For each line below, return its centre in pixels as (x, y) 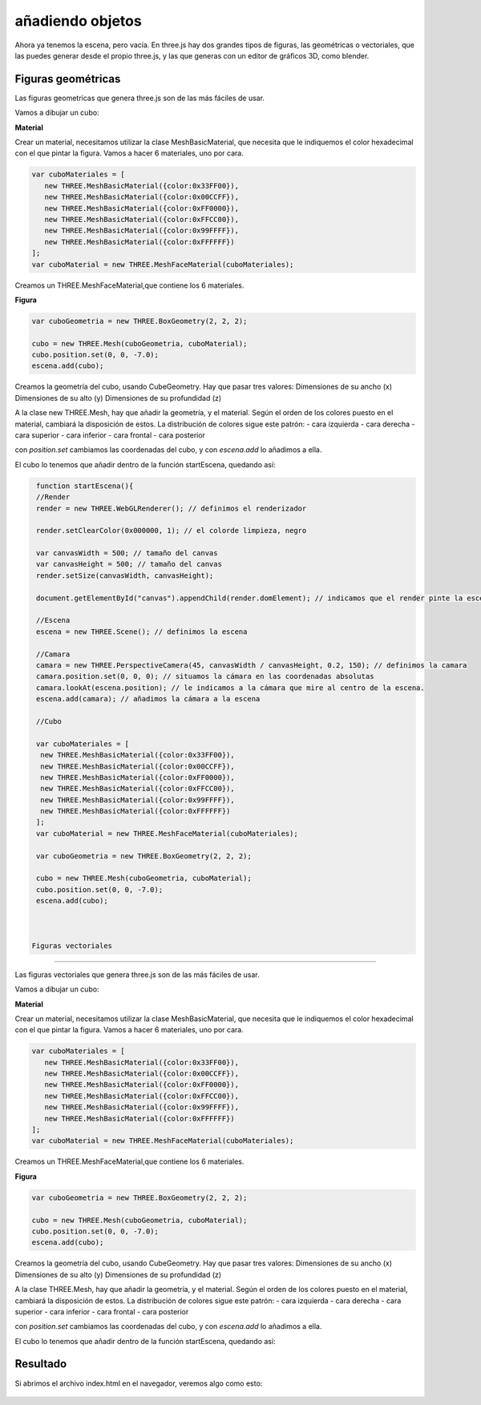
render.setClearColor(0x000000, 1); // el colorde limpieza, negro (172, 531)
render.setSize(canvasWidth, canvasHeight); (125, 575)
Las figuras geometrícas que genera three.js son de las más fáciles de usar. (139, 98)
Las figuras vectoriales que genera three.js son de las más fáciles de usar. (137, 975)
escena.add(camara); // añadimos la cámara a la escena (148, 699)
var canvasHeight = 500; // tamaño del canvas (129, 564)
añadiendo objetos (78, 21)
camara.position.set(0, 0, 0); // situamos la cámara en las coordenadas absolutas (205, 676)
